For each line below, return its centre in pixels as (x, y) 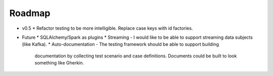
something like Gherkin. (59, 63)
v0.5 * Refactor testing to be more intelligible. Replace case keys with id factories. (107, 28)
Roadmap (30, 13)
